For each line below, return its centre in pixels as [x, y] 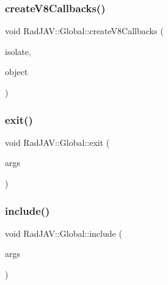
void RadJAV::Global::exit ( [57, 142]
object [16, 72]
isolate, [18, 51]
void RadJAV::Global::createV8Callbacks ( [84, 31]
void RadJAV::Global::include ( [64, 233]
